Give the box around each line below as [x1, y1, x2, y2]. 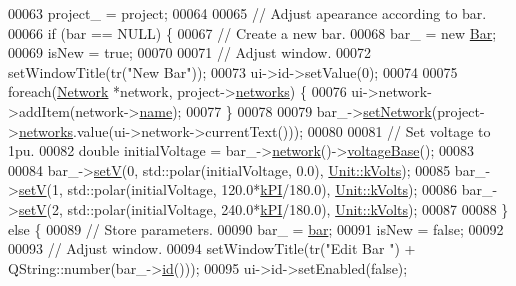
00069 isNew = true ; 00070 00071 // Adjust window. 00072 [8, 42, 372, 63]
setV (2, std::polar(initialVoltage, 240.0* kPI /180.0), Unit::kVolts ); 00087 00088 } [18, 198, 509, 219]
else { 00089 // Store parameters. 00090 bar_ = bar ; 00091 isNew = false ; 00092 [8, 218, 504, 239]
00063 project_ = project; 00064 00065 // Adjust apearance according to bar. [8, 3, 487, 23]
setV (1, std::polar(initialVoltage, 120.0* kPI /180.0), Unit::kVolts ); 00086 [18, 179, 457, 200]
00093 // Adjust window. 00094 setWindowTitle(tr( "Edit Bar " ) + [8, 238, 416, 259]
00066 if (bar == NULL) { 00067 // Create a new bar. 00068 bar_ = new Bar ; [8, 22, 497, 43]
